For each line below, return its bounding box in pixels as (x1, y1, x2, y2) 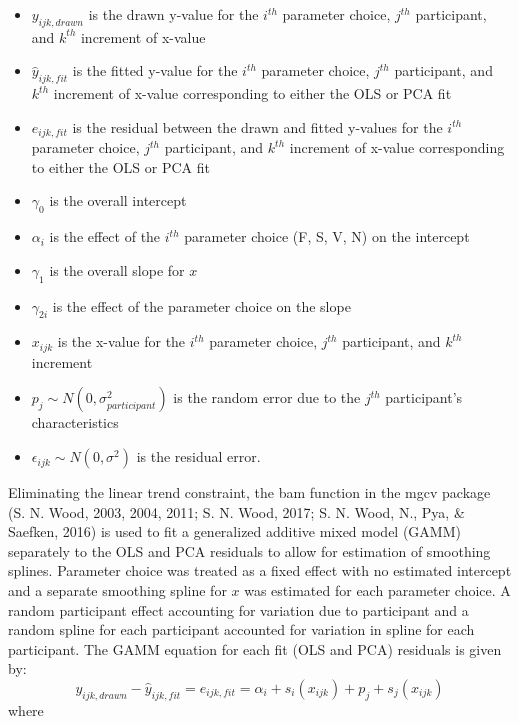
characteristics (31, 412, 119, 433)
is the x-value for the (57, 331, 186, 352)
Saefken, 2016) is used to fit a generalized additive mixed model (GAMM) (8, 521, 461, 542)
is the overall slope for (49, 259, 185, 280)
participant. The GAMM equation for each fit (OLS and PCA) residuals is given (8, 638, 502, 659)
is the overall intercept (49, 190, 187, 211)
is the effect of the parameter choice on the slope (52, 295, 351, 316)
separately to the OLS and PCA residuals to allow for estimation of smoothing (8, 540, 491, 561)
